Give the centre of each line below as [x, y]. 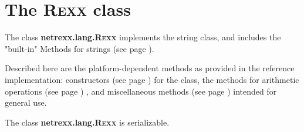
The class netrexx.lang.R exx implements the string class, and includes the [143, 37]
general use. [26, 103]
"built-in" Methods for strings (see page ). [80, 48]
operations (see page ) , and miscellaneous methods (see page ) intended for [141, 91]
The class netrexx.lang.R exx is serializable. [87, 122]
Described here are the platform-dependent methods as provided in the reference [150, 68]
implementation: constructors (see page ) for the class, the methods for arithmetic [152, 79]
